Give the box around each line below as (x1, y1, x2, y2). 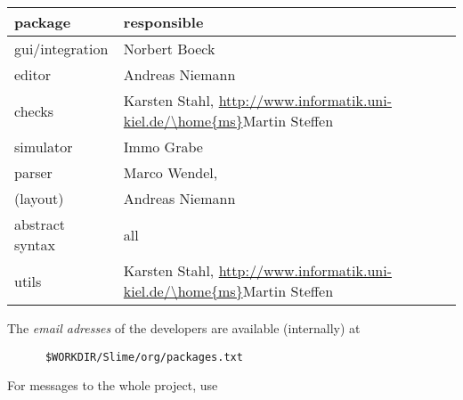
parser (14, 162, 53, 183)
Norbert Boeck (123, 38, 215, 59)
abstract (14, 214, 66, 234)
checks (14, 100, 54, 121)
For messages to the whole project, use (7, 376, 218, 395)
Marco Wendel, (123, 162, 218, 183)
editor (14, 64, 51, 85)
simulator (14, 136, 73, 157)
